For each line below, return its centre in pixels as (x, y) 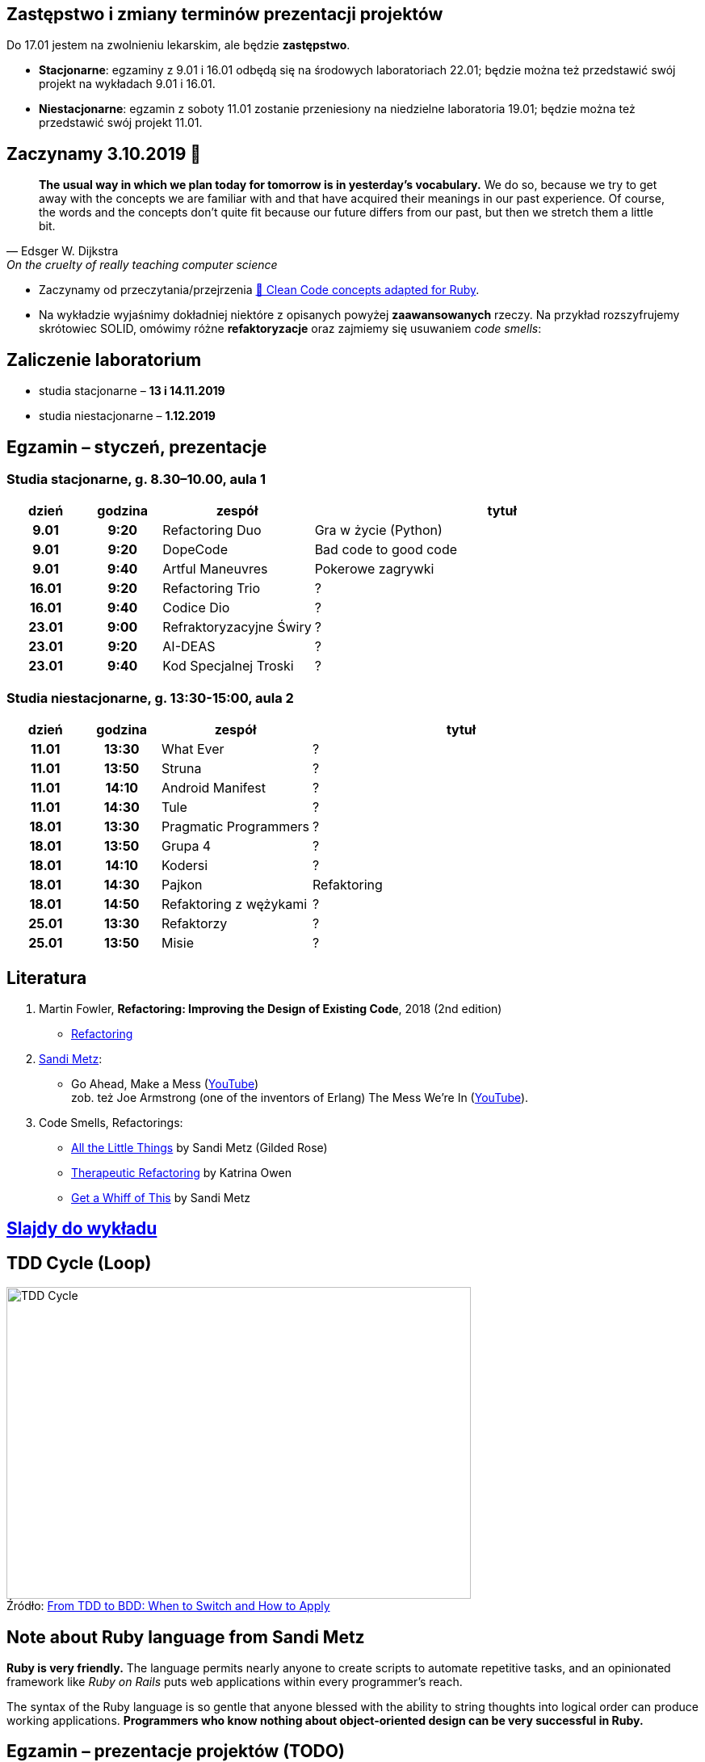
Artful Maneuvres (215, 569)
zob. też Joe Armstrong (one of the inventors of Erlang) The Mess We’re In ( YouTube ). (300, 1097)
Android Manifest (214, 788)
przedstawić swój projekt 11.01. (121, 123)
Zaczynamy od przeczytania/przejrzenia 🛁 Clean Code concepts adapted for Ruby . (259, 290)
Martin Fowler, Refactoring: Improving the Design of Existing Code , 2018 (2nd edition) (271, 1008)
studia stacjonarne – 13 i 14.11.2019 (132, 391)
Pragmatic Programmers (236, 827)
